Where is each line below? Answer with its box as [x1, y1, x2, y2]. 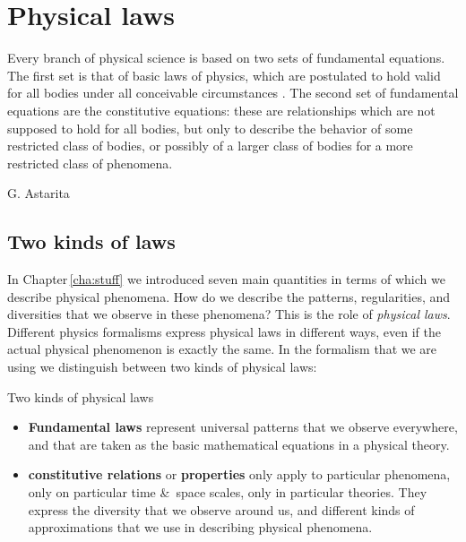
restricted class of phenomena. [7, 153, 173, 172]
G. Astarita [7, 184, 70, 202]
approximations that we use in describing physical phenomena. [28, 518, 373, 537]
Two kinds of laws [7, 228, 176, 255]
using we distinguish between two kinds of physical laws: [7, 357, 317, 376]
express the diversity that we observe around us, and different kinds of [28, 500, 415, 519]
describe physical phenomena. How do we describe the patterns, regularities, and [7, 287, 451, 305]
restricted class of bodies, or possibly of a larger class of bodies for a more [7, 136, 413, 155]
